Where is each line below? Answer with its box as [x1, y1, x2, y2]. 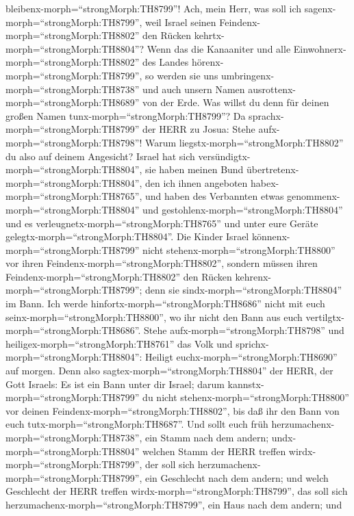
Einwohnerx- [293, 41, 346, 55]
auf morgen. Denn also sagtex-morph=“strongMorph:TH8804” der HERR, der [5, 363, 333, 378]
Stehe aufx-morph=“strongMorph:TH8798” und [144, 323, 344, 337]
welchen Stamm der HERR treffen [142, 443, 286, 458]
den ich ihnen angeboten [145, 175, 248, 190]
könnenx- [251, 229, 290, 244]
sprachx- [249, 108, 284, 122]
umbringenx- [221, 68, 275, 82]
